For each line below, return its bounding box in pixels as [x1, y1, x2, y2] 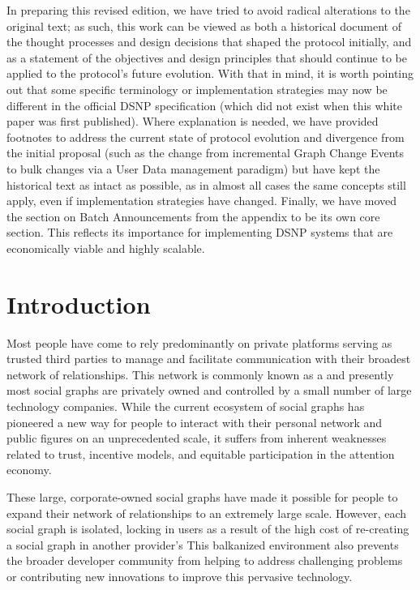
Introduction [6, 287, 151, 320]
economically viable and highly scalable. [6, 239, 205, 256]
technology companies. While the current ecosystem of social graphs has [6, 398, 365, 414]
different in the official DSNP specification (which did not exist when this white [6, 96, 402, 113]
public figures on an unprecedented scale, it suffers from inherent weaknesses [6, 430, 387, 447]
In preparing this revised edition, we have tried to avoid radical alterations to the [6, 2, 410, 18]
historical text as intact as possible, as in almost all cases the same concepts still [6, 176, 406, 193]
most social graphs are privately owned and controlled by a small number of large [6, 382, 412, 399]
